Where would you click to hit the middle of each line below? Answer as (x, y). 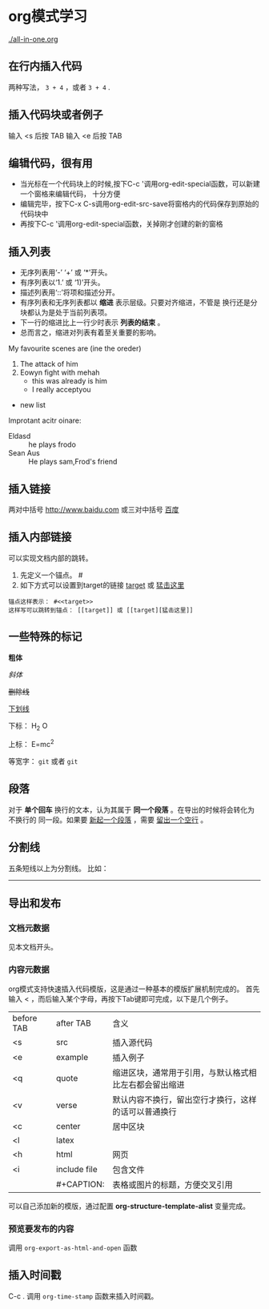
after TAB (74, 1023)
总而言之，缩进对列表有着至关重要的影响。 (90, 332)
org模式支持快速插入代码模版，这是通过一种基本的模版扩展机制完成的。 (126, 989)
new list (33, 405)
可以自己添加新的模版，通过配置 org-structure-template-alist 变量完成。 (129, 1206)
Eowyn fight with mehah (60, 372)
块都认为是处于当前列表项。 (66, 312)
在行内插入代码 (45, 66)
